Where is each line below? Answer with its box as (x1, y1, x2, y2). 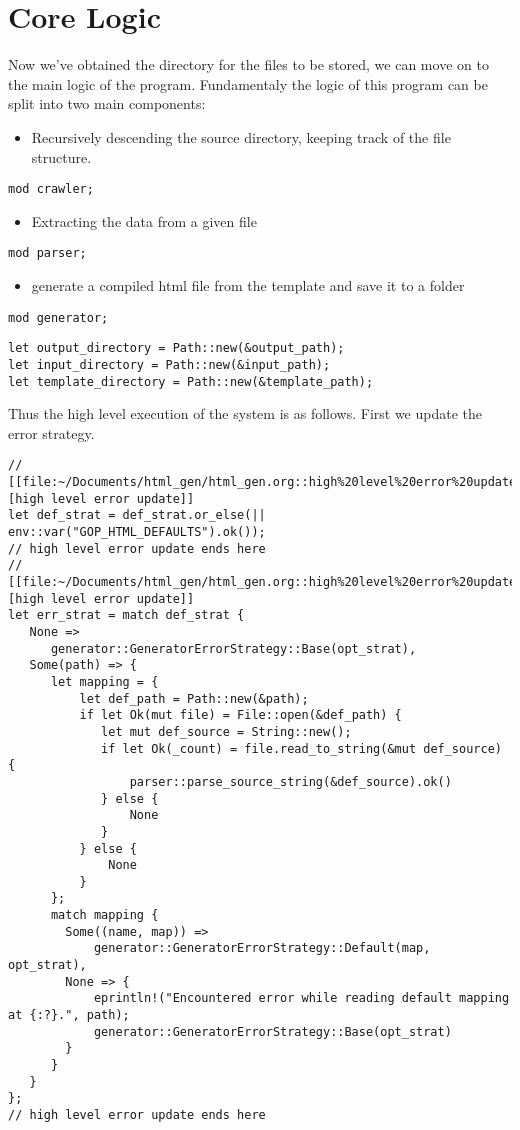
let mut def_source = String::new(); (101, 724, 352, 739)
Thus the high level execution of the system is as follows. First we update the (8, 403, 482, 424)
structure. (31, 146, 92, 167)
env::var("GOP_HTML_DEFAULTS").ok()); (8, 525, 266, 540)
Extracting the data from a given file (31, 210, 257, 231)
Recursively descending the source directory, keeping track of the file (31, 126, 451, 147)
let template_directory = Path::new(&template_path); (8, 374, 374, 389)
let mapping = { (50, 674, 159, 689)
